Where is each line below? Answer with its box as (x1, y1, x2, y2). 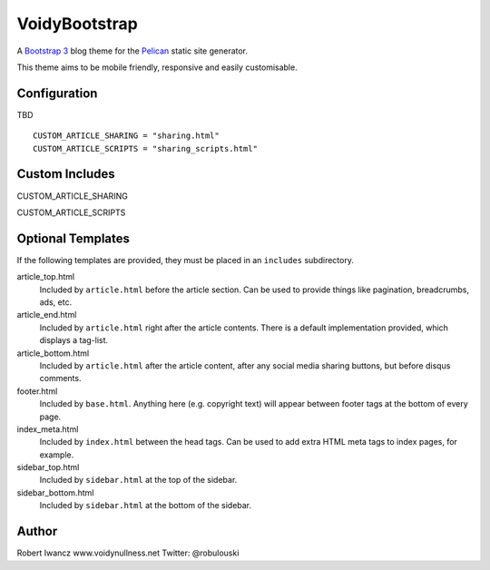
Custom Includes (16, 166, 115, 182)
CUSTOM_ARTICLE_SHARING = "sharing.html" (33, 131, 220, 141)
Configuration (16, 85, 98, 101)
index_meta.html (16, 423, 79, 435)
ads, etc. (39, 297, 73, 308)
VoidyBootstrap (16, 14, 138, 34)
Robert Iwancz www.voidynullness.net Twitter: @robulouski (16, 547, 240, 558)
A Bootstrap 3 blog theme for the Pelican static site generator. (16, 45, 249, 56)
